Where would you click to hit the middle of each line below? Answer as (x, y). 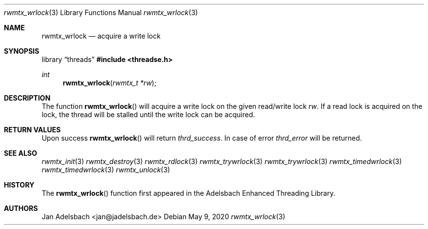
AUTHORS (21, 208)
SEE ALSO (21, 153)
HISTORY (19, 185)
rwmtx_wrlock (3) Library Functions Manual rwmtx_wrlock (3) (101, 12)
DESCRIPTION (27, 98)
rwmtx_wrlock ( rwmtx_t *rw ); (109, 83)
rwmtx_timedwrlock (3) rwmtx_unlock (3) (106, 170)
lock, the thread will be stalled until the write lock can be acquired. (148, 114)
